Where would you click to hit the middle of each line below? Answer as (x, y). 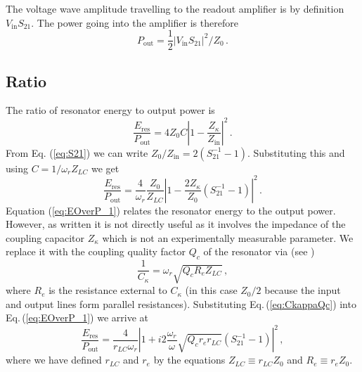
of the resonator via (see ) (259, 251)
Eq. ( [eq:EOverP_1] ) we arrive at (77, 318)
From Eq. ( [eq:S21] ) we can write (77, 152)
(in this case (211, 290)
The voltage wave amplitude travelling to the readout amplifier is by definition (175, 8)
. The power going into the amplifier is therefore (135, 22)
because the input (303, 290)
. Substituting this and (296, 152)
